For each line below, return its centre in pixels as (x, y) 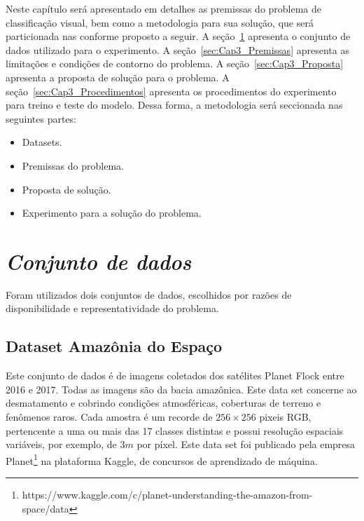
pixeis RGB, (285, 417)
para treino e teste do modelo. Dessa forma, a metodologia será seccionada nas (174, 105)
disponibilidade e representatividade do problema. (112, 308)
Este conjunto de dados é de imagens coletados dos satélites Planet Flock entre (175, 375)
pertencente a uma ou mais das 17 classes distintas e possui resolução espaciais (175, 430)
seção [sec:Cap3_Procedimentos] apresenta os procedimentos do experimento (171, 91)
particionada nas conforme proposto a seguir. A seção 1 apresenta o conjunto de (178, 36)
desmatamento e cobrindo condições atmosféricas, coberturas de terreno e (163, 403)
